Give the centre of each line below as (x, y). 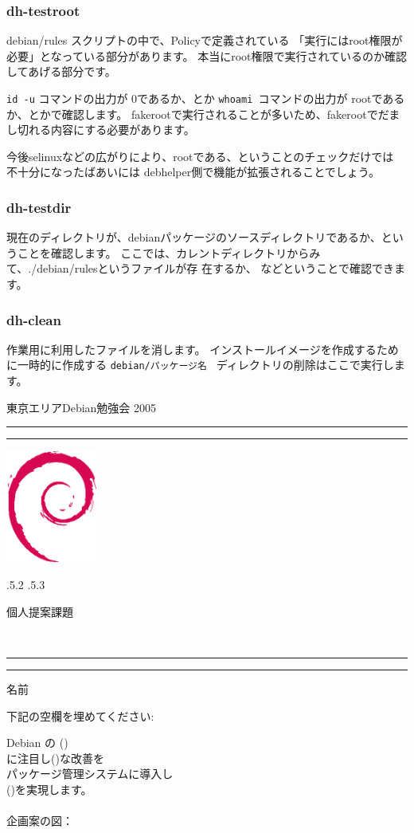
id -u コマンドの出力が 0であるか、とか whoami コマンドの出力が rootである (206, 98)
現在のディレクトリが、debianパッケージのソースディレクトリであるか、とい (205, 237)
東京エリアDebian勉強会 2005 (82, 407)
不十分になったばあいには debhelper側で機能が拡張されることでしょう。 (193, 172)
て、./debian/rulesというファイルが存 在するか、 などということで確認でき (200, 268)
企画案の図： (40, 821)
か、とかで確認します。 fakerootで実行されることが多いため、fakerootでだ (198, 114)
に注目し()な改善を (55, 758)
